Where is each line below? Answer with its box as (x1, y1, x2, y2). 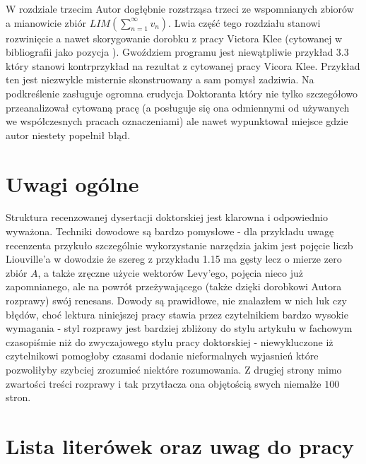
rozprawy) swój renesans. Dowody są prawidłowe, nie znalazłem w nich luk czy (6, 293, 347, 308)
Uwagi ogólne (6, 169, 139, 198)
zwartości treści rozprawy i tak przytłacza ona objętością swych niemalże (6, 376, 321, 391)
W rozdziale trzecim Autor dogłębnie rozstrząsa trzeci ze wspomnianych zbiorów (6, 1, 354, 16)
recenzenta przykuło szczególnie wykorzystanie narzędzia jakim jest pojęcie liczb (6, 237, 353, 252)
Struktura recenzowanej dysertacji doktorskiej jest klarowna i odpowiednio (6, 210, 328, 225)
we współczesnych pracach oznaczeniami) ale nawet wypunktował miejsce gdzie (6, 114, 348, 129)
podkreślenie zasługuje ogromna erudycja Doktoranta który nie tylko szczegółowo (6, 85, 358, 100)
